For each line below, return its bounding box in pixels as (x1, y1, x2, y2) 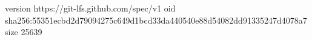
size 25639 (5, 25, 42, 38)
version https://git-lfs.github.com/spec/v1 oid (5, 2, 176, 14)
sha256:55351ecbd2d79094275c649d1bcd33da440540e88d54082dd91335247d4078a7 (5, 13, 307, 26)
